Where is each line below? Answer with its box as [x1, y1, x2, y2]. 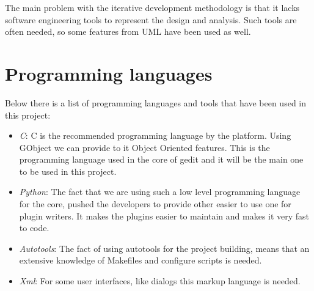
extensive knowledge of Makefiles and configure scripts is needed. [19, 254, 262, 267]
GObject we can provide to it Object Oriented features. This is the [19, 141, 270, 153]
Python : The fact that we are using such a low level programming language [19, 185, 301, 198]
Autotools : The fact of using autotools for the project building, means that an [19, 241, 310, 254]
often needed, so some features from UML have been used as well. [5, 25, 251, 38]
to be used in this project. [19, 164, 117, 177]
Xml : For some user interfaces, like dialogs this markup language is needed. [19, 274, 301, 287]
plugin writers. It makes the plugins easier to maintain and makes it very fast [19, 209, 310, 222]
